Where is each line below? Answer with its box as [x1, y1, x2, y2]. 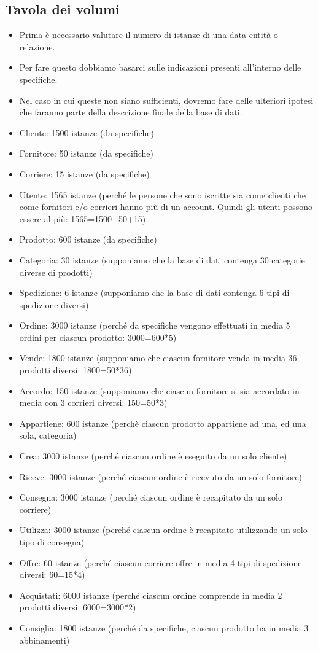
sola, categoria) [19, 429, 77, 442]
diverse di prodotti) [19, 265, 93, 278]
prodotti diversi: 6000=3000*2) [19, 601, 136, 614]
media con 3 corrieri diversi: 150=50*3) [19, 396, 168, 409]
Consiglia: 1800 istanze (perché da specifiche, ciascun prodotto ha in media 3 [19, 621, 309, 634]
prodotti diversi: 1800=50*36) [19, 364, 132, 376]
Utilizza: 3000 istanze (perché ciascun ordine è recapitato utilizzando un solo [19, 523, 308, 536]
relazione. [19, 40, 55, 53]
